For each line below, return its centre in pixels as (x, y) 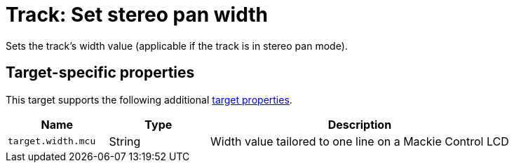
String (125, 141)
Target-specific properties (100, 73)
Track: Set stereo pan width (137, 15)
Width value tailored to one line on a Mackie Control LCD (360, 141)
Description (360, 124)
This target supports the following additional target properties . (149, 99)
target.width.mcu (52, 141)
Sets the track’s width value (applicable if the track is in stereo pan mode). (177, 45)
